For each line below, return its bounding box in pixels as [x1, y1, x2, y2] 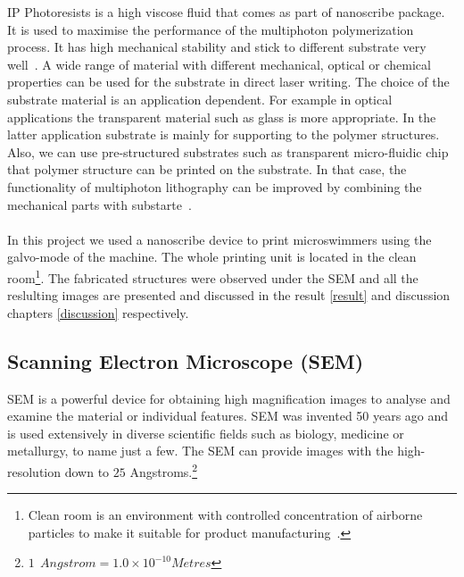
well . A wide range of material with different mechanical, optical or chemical [7, 54, 431, 73]
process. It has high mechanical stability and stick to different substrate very [7, 38, 427, 56]
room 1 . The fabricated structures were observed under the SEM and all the [7, 265, 418, 287]
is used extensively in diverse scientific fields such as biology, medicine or [7, 423, 404, 442]
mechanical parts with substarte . [7, 195, 192, 213]
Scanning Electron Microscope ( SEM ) [7, 347, 364, 374]
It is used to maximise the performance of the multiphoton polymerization [7, 20, 414, 38]
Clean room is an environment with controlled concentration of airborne [28, 506, 423, 524]
